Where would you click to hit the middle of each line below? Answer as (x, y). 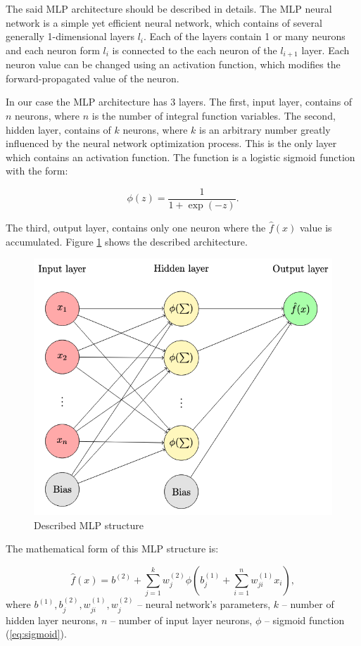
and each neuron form (53, 50)
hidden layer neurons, (52, 620)
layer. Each (325, 50)
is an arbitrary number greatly (265, 129)
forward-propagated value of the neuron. (93, 78)
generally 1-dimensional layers (70, 36)
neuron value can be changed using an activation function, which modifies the (173, 64)
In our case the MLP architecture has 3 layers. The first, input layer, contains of (179, 102)
